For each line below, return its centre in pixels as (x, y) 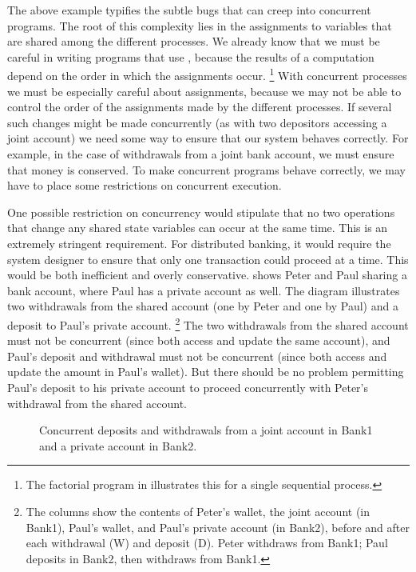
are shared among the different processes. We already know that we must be (194, 41)
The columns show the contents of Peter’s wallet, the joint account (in (198, 511)
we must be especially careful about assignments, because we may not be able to (204, 91)
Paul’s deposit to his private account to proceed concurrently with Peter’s (188, 387)
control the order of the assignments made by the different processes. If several (200, 107)
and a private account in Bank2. (118, 445)
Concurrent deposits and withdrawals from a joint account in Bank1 (206, 430)
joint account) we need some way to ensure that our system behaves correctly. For (208, 138)
